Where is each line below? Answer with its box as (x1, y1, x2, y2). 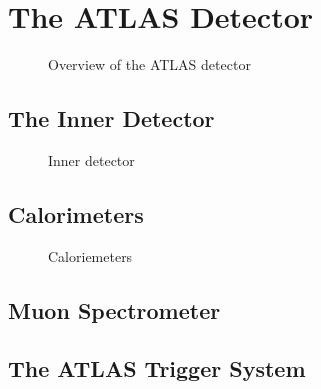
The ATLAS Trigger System (8, 353, 306, 384)
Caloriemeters (48, 245, 133, 266)
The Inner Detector (8, 103, 215, 134)
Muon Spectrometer (8, 294, 221, 325)
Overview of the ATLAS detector (48, 54, 251, 75)
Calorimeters (8, 198, 144, 229)
